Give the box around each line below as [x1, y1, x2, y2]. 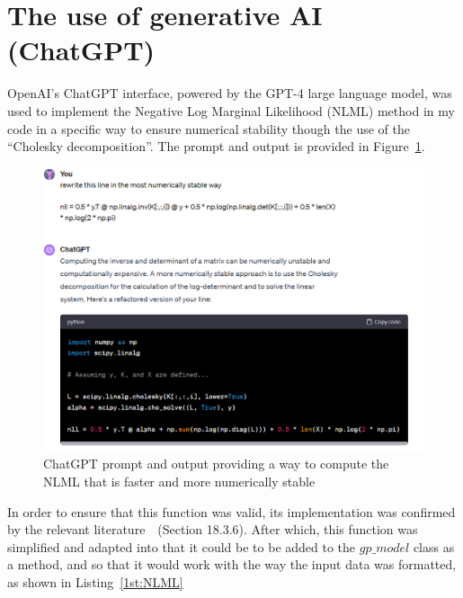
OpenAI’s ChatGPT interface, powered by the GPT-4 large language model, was [7, 84, 452, 103]
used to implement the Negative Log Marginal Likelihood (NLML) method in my [7, 101, 455, 120]
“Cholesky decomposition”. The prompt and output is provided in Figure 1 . [7, 137, 425, 156]
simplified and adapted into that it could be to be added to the [7, 537, 356, 556]
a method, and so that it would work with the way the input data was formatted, [7, 555, 457, 574]
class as [413, 537, 455, 556]
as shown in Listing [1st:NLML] [7, 572, 183, 591]
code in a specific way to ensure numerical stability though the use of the [7, 119, 410, 138]
